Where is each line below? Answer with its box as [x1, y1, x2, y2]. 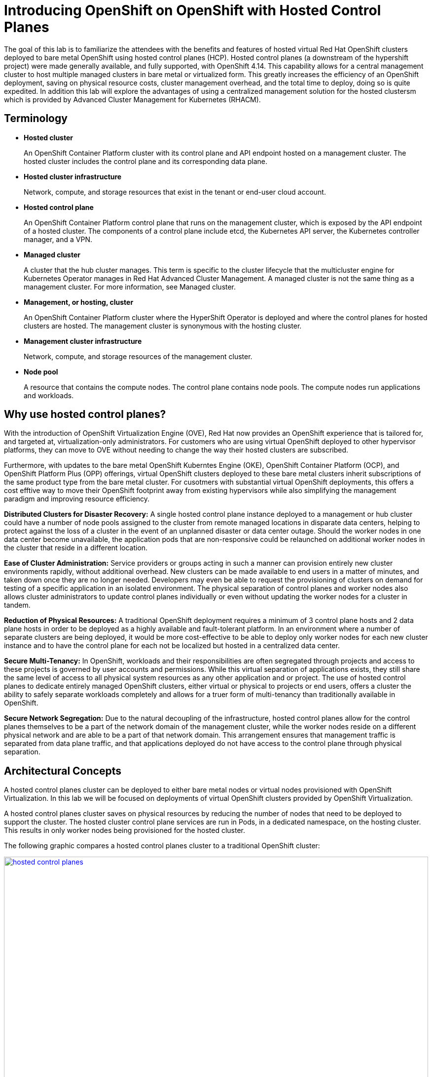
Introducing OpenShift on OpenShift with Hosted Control [4, 2, 381, 19]
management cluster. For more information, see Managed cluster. [24, 282, 236, 291]
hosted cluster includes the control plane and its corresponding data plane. [24, 157, 268, 166]
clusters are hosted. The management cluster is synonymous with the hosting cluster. [24, 321, 302, 330]
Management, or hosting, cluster [24, 297, 134, 306]
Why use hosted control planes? [4, 408, 166, 421]
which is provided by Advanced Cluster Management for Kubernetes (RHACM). [4, 95, 261, 104]
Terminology [4, 112, 68, 125]
